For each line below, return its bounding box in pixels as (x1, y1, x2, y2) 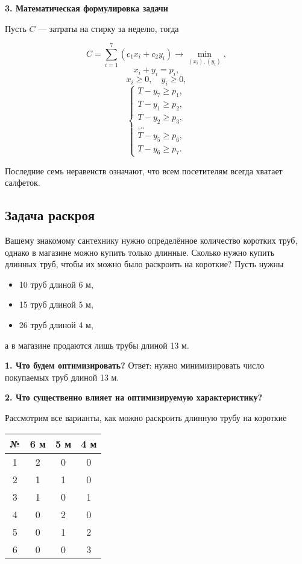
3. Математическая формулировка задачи (5, 2, 168, 14)
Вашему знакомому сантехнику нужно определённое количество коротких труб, (5, 233, 298, 246)
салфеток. (5, 176, 40, 189)
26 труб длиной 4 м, (19, 318, 93, 331)
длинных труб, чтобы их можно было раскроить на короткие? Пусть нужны (5, 258, 284, 270)
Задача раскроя (5, 206, 95, 224)
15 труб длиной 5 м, (19, 298, 93, 311)
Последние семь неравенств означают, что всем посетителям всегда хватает (5, 164, 283, 177)
